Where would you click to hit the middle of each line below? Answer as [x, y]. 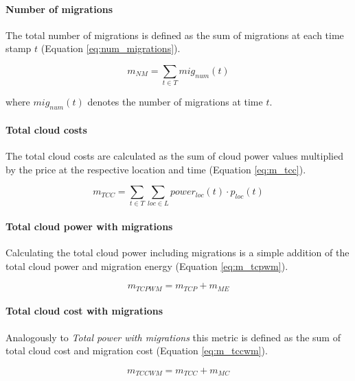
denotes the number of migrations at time [175, 102]
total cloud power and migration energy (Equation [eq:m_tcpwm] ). [147, 266]
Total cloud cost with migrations [84, 311]
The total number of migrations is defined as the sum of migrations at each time [175, 35]
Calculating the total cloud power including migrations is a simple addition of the [177, 253]
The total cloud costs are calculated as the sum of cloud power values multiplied [174, 155]
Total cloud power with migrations [89, 226]
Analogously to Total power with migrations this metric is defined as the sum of [173, 337]
